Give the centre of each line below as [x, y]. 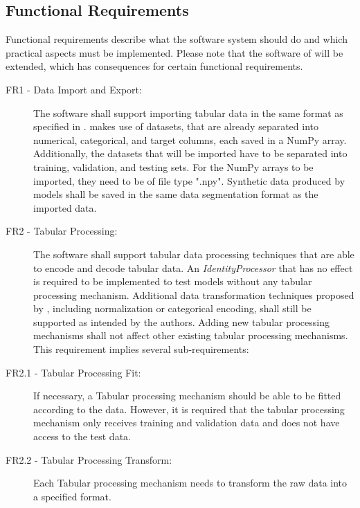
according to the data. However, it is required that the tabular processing [189, 409]
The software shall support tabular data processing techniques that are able [194, 254]
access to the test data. [82, 436]
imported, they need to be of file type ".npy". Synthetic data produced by [189, 180]
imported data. [65, 207]
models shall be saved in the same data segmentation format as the [176, 194]
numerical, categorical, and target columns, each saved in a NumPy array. [190, 139]
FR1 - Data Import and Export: [74, 89]
